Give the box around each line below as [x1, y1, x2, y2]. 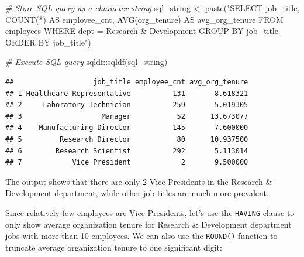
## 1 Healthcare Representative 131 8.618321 [5, 89, 248, 98]
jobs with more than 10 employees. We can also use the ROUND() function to [5, 229, 278, 242]
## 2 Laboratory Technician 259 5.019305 [5, 101, 248, 109]
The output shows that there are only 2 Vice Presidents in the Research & [5, 175, 272, 187]
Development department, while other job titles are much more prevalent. [5, 187, 269, 199]
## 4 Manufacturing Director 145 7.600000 [5, 124, 248, 132]
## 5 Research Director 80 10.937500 [5, 135, 248, 143]
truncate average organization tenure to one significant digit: [5, 241, 222, 253]
